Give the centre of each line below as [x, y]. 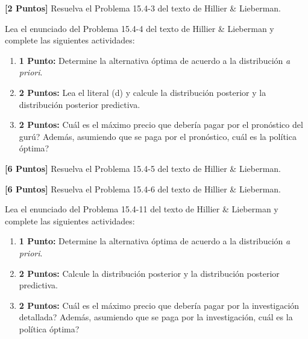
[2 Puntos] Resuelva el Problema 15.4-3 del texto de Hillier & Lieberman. [143, 8]
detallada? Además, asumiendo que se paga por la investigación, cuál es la [156, 317]
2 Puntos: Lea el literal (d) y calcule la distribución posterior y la [143, 92]
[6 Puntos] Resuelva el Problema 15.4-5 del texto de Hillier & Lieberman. [143, 168]
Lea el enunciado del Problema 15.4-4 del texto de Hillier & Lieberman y [140, 28]
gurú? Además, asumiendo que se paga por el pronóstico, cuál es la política [158, 136]
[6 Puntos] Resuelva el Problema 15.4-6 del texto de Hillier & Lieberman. [143, 189]
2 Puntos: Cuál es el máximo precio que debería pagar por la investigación [159, 305]
